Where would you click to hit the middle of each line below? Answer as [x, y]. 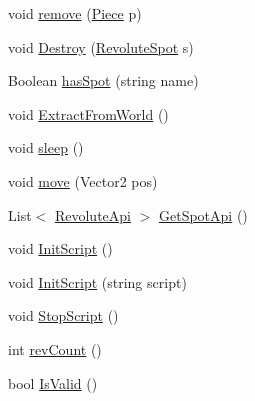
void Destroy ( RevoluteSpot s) [101, 46]
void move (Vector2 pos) [83, 180]
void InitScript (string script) [97, 281]
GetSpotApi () [203, 214]
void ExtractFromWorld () [88, 113]
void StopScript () [63, 315]
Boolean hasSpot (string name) [103, 80]
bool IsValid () [53, 382]
